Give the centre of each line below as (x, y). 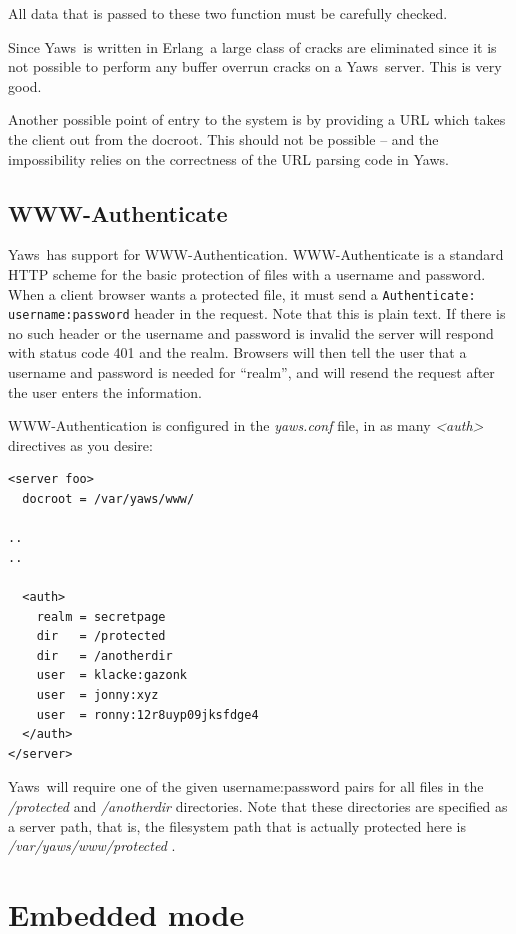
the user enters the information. (105, 391)
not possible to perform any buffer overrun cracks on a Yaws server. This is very (255, 66)
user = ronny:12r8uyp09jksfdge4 (147, 714)
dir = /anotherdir (104, 655)
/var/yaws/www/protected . (92, 845)
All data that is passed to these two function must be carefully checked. (228, 13)
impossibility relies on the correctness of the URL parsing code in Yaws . (228, 158)
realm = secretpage (101, 616)
